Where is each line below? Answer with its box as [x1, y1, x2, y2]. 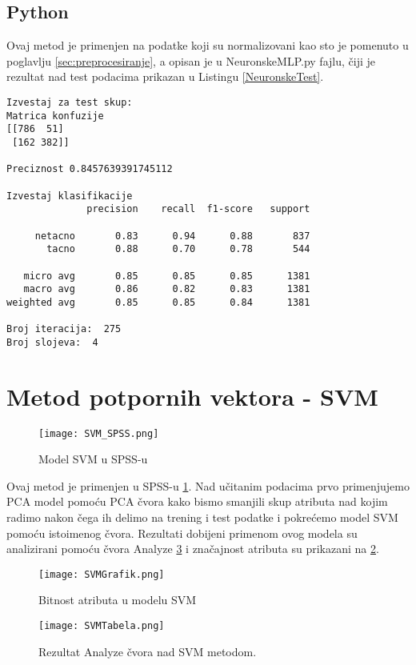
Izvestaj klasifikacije [6, 190, 133, 202]
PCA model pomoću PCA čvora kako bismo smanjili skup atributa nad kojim [6, 493, 388, 510]
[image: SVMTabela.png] [38, 620, 165, 632]
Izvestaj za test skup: [6, 96, 133, 108]
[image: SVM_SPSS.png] [38, 427, 159, 439]
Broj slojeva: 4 [6, 336, 98, 348]
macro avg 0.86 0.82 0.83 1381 [23, 283, 310, 295]
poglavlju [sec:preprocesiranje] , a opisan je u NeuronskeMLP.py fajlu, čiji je [6, 52, 375, 69]
